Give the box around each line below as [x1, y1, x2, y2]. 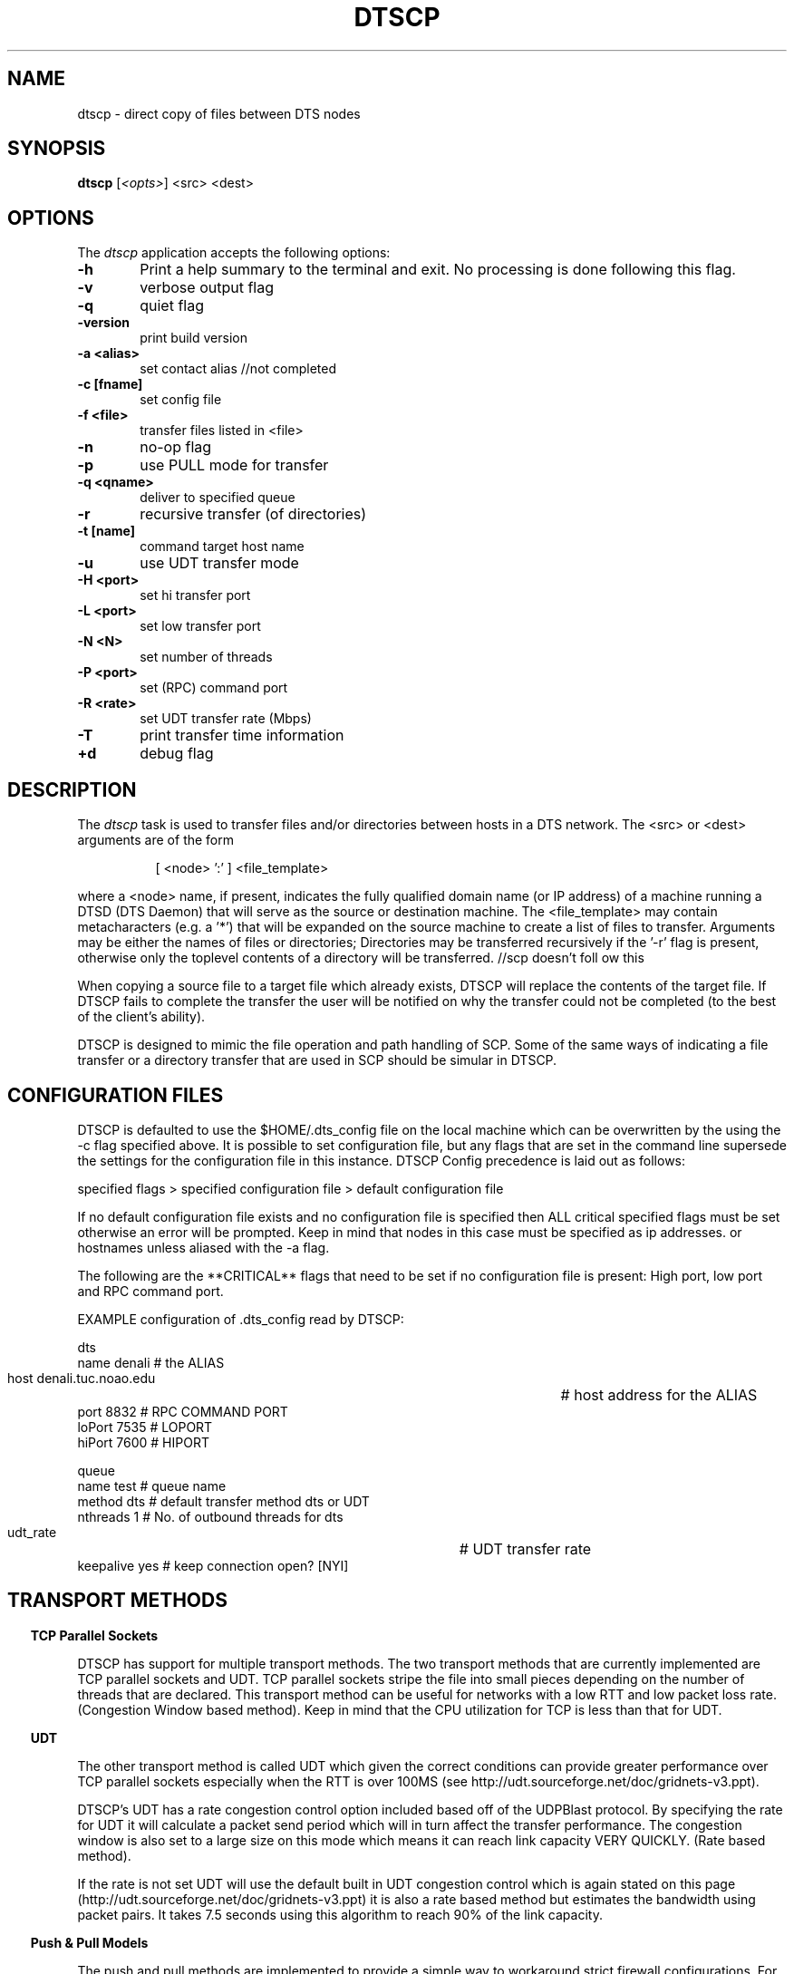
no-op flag [140, 438, 212, 457]
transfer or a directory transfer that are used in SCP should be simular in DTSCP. [77, 1052, 557, 1069]
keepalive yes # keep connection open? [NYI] [77, 1557, 349, 1573]
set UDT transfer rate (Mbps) [140, 711, 312, 727]
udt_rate [7, 1524, 57, 1540]
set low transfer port [140, 618, 261, 634]
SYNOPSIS [7, 137, 106, 160]
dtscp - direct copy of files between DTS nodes [77, 105, 361, 121]
